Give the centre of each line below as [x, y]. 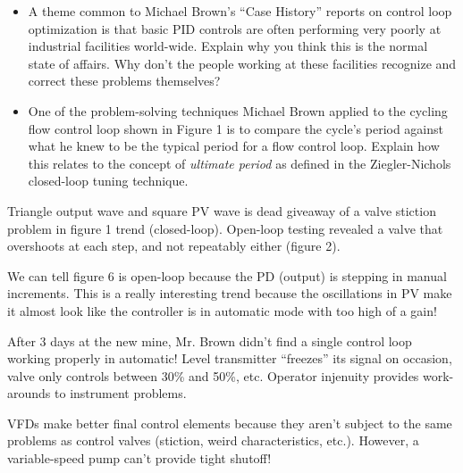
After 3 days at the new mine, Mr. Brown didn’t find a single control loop [210, 340]
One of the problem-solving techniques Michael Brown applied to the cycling [238, 110]
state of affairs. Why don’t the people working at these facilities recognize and [242, 63]
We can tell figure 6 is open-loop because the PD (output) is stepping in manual [227, 275]
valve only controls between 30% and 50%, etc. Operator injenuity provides [213, 375]
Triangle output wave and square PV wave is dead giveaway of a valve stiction [222, 210]
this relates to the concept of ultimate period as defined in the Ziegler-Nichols [240, 163]
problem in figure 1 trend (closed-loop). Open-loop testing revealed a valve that [225, 228]
